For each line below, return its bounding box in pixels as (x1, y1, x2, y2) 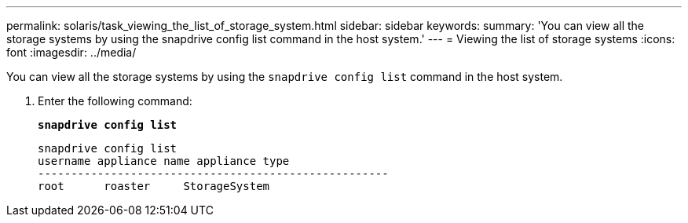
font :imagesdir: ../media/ (6, 46, 137, 59)
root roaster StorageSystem (38, 180, 270, 192)
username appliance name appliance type (38, 155, 290, 167)
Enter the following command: (38, 94, 192, 108)
